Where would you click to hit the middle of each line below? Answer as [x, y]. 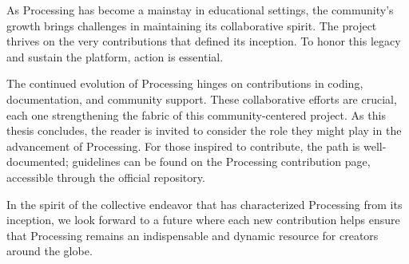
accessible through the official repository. [106, 177]
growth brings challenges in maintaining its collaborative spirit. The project [192, 25]
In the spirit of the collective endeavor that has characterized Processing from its [204, 204]
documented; [38, 162]
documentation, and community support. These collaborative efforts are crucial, [202, 99]
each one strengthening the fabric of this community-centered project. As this [196, 114]
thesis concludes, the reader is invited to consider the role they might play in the [204, 130]
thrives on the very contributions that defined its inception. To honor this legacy [204, 41]
